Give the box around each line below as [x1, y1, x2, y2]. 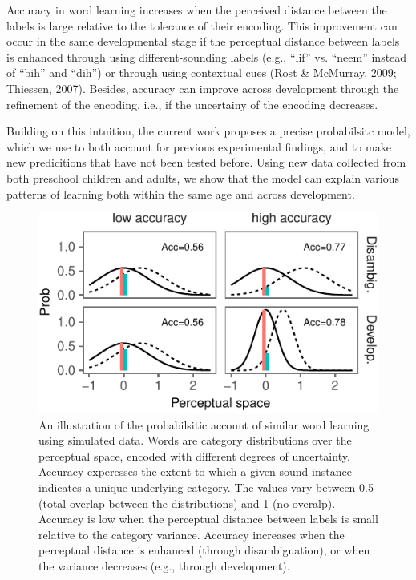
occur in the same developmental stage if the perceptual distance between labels [6, 33, 400, 50]
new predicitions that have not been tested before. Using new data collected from [6, 154, 406, 171]
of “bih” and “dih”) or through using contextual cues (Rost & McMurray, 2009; [6, 64, 397, 81]
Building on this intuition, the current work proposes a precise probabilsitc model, [6, 123, 410, 139]
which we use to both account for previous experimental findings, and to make [6, 138, 391, 155]
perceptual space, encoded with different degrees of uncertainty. [38, 447, 350, 464]
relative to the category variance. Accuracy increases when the [38, 526, 345, 542]
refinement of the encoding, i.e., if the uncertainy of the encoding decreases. [6, 95, 378, 112]
